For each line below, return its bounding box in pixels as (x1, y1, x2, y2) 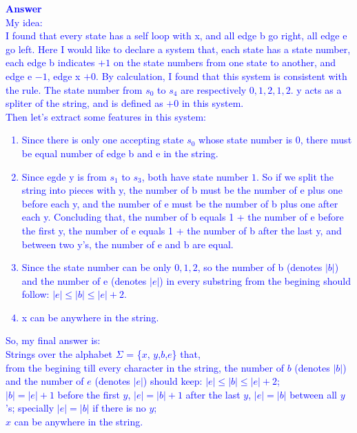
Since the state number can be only (21, 260, 172, 274)
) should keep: (143, 374, 203, 388)
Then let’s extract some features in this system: (6, 109, 206, 123)
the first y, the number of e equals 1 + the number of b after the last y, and (21, 223, 342, 237)
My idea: (6, 14, 43, 29)
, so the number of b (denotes (197, 260, 323, 274)
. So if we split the (256, 169, 334, 183)
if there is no (92, 401, 146, 415)
